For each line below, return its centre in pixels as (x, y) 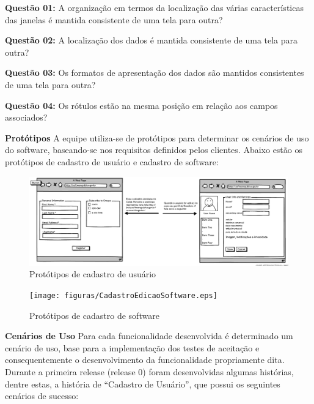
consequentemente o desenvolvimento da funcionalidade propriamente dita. (145, 360)
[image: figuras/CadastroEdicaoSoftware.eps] (123, 296)
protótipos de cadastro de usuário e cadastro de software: (112, 161)
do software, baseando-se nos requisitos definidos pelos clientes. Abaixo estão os (154, 150)
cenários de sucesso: (42, 396)
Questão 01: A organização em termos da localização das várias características (154, 7)
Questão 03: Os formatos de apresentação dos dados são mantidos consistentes (155, 73)
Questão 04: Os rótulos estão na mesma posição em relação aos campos (141, 105)
